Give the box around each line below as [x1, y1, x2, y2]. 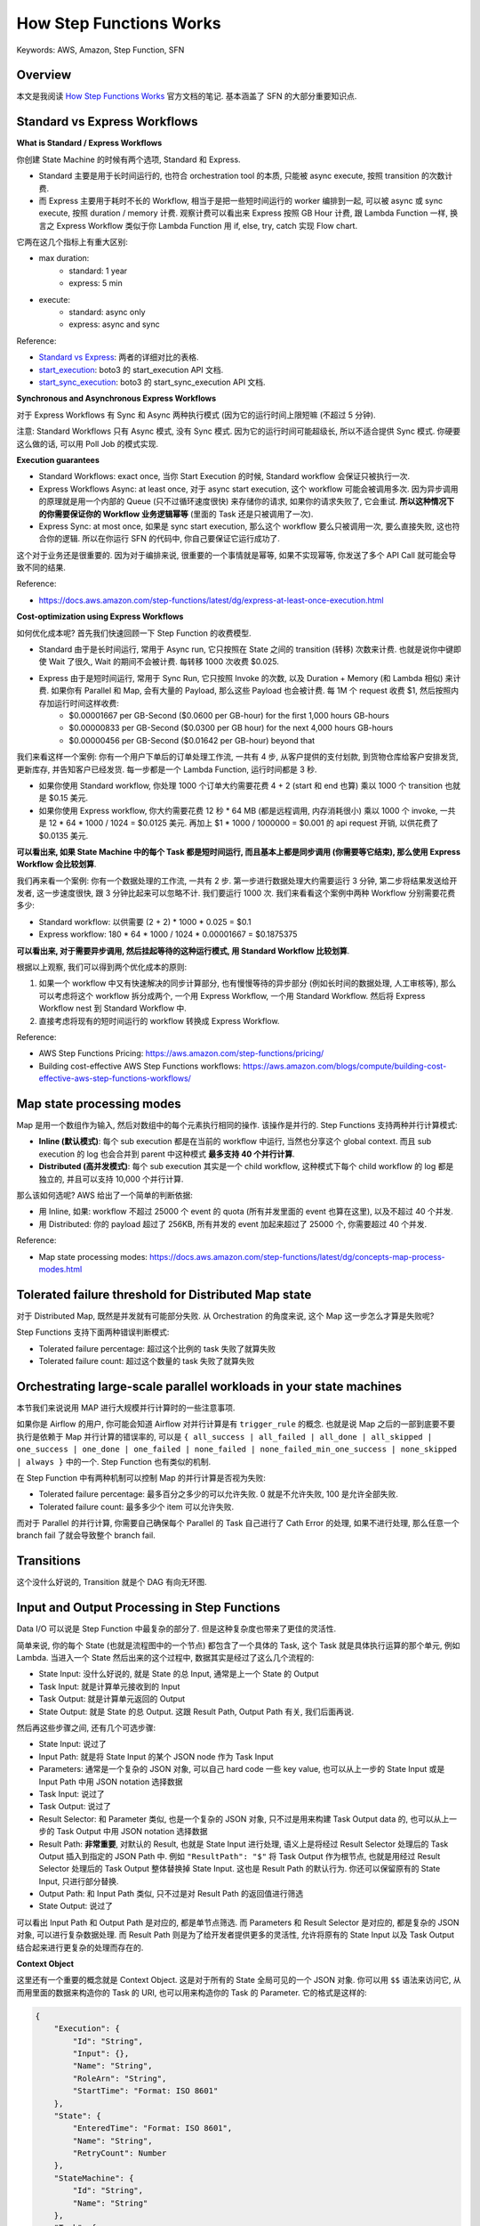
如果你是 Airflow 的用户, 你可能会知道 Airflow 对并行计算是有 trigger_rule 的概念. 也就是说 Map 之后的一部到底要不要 [16, 1418, 456, 1429]
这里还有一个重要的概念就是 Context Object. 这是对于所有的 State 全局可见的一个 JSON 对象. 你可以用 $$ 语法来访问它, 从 [16, 1975, 461, 1986]
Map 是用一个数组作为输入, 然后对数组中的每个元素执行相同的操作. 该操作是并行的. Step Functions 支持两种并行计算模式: [16, 1120, 458, 1131]
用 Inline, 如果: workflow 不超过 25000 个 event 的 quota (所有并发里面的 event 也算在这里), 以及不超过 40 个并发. [38, 1206, 453, 1217]
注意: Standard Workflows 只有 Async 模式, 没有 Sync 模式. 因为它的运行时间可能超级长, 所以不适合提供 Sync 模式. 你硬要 [16, 426, 461, 436]
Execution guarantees [16, 454, 100, 465]
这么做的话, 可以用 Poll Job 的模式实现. [16, 438, 159, 449]
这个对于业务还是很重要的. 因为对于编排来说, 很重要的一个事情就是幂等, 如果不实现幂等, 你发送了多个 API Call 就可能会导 [16, 549, 457, 560]
